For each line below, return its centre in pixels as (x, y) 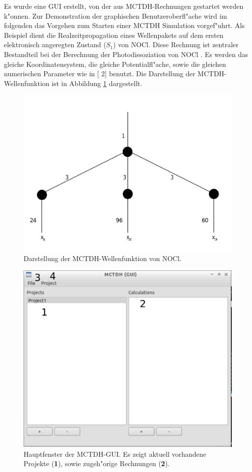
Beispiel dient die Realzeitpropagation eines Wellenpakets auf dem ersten (114, 35)
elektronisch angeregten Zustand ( (55, 44)
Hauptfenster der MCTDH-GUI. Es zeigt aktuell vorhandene (115, 454)
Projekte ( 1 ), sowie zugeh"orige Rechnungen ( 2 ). (97, 463)
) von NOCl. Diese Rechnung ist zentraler (176, 44)
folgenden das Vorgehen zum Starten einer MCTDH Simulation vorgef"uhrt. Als (124, 25)
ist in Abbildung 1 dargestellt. (97, 83)
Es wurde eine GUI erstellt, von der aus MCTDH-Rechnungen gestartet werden (124, 6)
